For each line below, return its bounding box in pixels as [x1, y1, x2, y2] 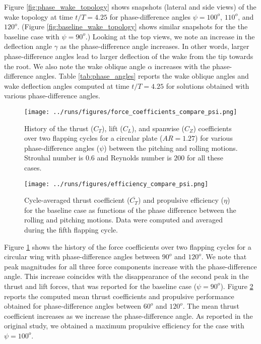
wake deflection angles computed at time [4, 80, 129, 91]
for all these [186, 152, 224, 163]
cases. [24, 162, 42, 173]
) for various [195, 133, 233, 143]
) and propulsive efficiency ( [138, 195, 224, 205]
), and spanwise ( [132, 123, 184, 133]
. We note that [201, 251, 247, 262]
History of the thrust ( [24, 123, 94, 133]
